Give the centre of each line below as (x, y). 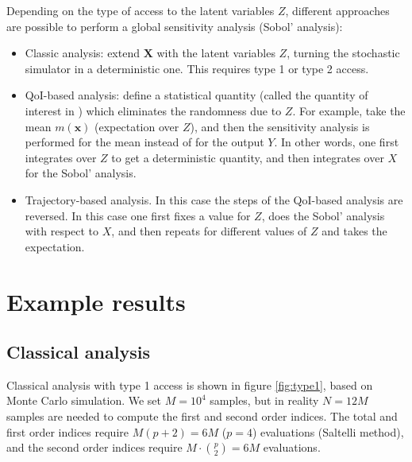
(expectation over (137, 126)
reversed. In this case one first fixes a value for (138, 215)
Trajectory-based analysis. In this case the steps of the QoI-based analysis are (214, 199)
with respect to (62, 231)
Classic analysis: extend (82, 53)
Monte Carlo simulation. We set (84, 400)
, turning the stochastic (343, 53)
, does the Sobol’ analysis (323, 215)
